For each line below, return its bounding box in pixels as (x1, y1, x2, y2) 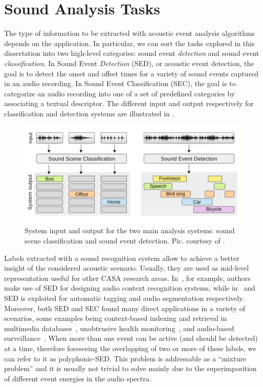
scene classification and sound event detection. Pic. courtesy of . (25, 235, 225, 246)
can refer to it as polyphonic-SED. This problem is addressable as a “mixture (4, 353, 247, 363)
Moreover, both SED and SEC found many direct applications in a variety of (4, 302, 246, 313)
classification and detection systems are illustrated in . (4, 108, 174, 118)
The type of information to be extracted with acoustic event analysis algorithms (4, 28, 255, 38)
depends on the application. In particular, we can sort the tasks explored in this (4, 37, 255, 48)
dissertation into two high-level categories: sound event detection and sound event (4, 48, 259, 58)
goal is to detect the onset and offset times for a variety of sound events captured (4, 68, 259, 78)
